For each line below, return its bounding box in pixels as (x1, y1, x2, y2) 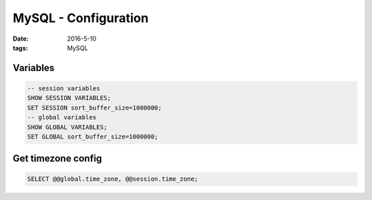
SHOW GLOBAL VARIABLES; (27, 123, 108, 131)
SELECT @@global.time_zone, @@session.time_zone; (27, 175, 198, 183)
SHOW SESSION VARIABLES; (27, 94, 112, 102)
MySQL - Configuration (12, 10, 149, 26)
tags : (12, 43, 28, 52)
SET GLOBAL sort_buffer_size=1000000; (27, 132, 158, 141)
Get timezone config (12, 152, 103, 165)
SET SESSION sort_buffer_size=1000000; (27, 103, 162, 112)
